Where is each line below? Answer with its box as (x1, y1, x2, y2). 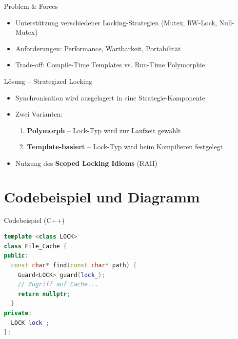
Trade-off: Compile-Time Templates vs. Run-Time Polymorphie (15, 60, 205, 70)
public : (4, 252, 29, 259)
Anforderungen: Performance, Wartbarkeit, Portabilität (15, 43, 181, 53)
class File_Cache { (4, 242, 67, 250)
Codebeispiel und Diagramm (4, 186, 200, 206)
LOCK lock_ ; (11, 319, 50, 326)
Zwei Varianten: (15, 109, 63, 119)
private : (4, 310, 32, 317)
